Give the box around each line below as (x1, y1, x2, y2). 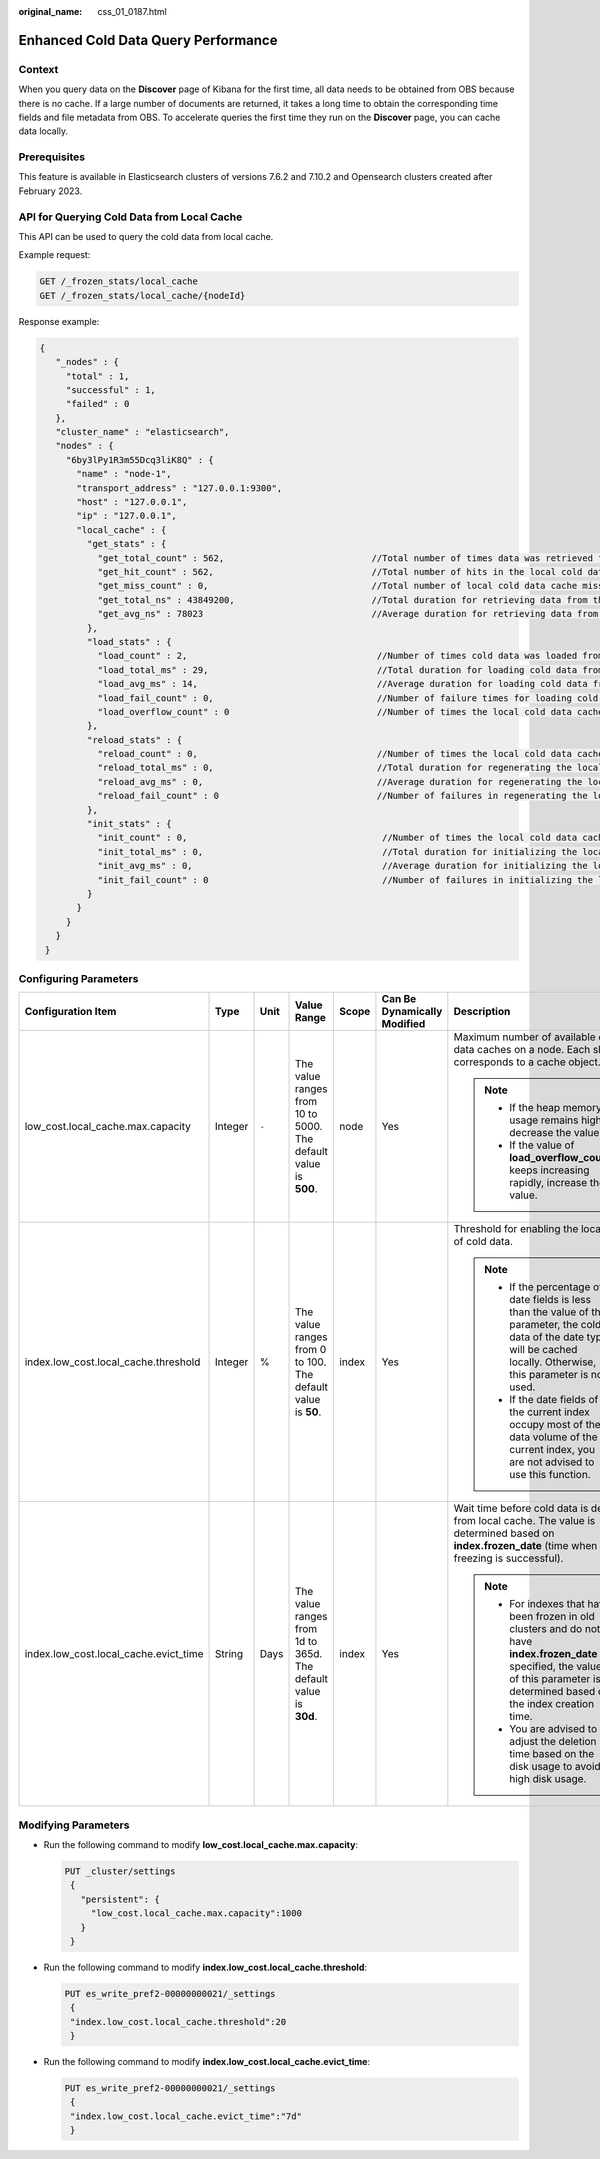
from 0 (294, 1343, 327, 1357)
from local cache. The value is (453, 1514, 596, 1528)
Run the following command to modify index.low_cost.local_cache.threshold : (43, 1961, 368, 1973)
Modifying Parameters (18, 1818, 130, 1832)
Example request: (18, 249, 91, 261)
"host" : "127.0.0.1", (76, 496, 188, 508)
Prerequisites (18, 150, 85, 164)
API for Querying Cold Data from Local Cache (18, 210, 243, 224)
